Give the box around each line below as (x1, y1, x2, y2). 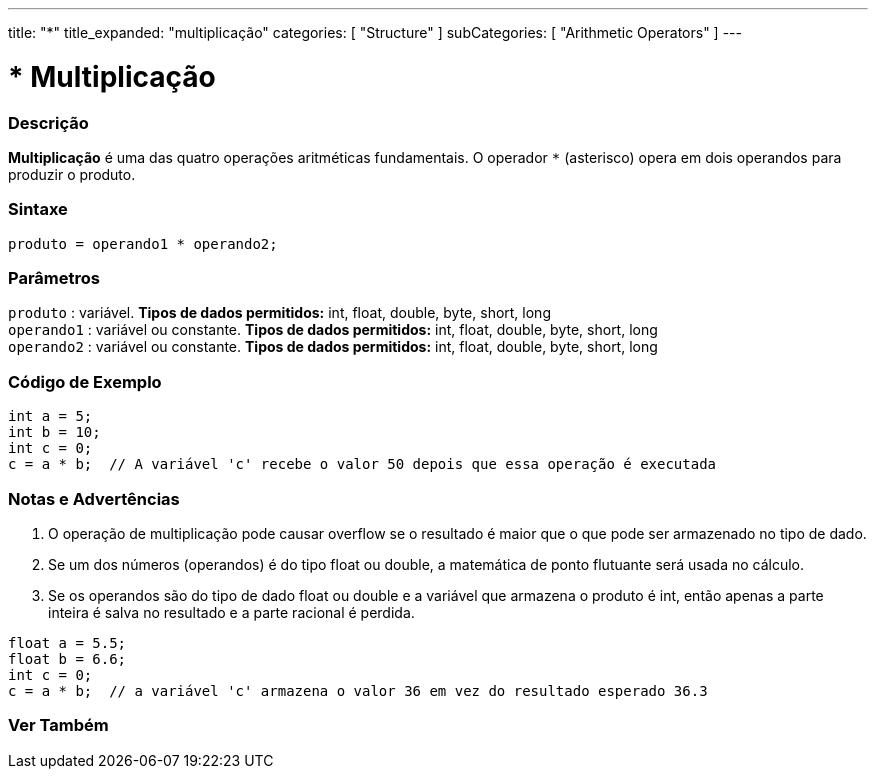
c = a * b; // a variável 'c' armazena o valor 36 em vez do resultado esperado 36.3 (8, 682, 708, 699)
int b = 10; (8, 424, 101, 441)
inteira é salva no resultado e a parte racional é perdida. (48, 603, 415, 621)
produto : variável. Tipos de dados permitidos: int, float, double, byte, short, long (8, 304, 551, 322)
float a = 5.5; (8, 634, 127, 651)
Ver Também (8, 715, 109, 736)
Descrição (8, 112, 89, 133)
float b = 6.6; (8, 650, 127, 667)
